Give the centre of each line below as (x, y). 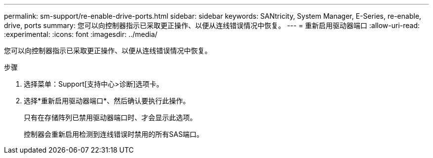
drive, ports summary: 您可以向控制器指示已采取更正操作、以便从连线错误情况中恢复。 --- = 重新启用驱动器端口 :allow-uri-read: (212, 25)
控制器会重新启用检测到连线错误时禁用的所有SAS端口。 (114, 134)
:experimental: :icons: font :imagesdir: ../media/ (81, 34)
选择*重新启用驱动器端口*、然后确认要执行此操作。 (107, 101)
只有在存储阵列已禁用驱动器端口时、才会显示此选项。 (110, 117)
